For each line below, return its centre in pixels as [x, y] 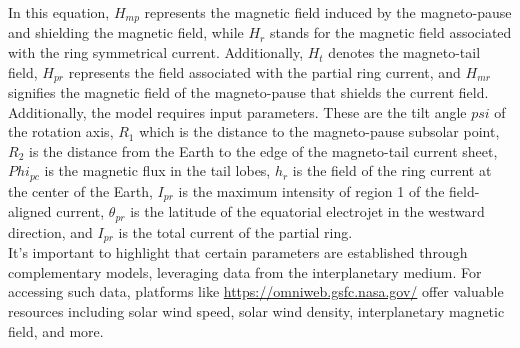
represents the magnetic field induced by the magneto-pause [328, 12]
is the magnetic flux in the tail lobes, [157, 170]
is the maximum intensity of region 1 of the [311, 190]
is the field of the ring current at [392, 170]
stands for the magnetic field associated [390, 32]
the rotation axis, [61, 131]
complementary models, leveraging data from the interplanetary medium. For [245, 271]
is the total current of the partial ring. [235, 231]
